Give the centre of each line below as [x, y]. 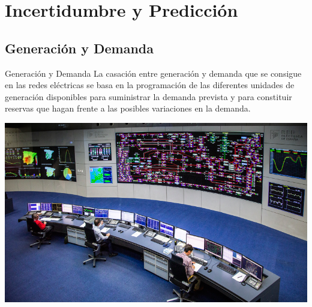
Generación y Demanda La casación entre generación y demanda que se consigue [153, 73]
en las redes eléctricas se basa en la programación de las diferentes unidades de [150, 85]
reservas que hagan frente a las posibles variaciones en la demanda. [128, 108]
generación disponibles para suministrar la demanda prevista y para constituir [148, 96]
